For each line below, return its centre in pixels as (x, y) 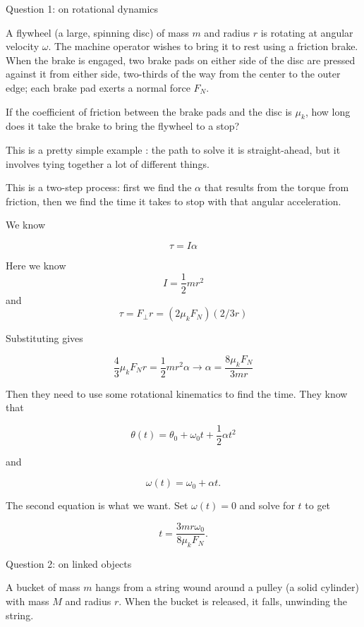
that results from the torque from (277, 187)
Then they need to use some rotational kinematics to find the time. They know (177, 393)
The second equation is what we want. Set (97, 505)
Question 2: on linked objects (69, 563)
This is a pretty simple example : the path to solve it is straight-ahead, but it (173, 149)
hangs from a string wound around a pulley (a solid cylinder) (227, 587)
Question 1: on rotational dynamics (82, 8)
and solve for (267, 505)
